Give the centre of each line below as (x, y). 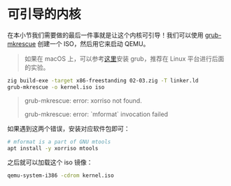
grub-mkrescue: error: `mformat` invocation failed (96, 114)
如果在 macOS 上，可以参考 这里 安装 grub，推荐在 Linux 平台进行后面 (124, 58)
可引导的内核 (44, 14)
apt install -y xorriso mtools (53, 148)
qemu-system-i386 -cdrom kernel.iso (61, 176)
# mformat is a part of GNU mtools (59, 142)
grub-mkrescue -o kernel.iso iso (56, 87)
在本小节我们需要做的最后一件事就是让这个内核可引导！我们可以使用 (105, 35)
